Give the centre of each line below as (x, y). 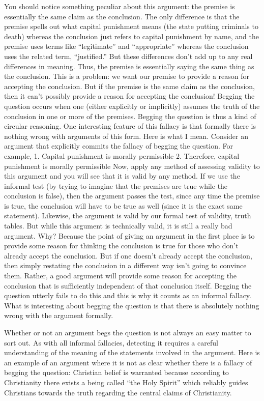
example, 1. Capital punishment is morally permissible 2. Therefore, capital (122, 155)
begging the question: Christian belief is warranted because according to (116, 372)
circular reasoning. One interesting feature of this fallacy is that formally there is (130, 126)
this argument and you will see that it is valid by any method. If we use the (122, 176)
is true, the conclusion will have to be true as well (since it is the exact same (123, 205)
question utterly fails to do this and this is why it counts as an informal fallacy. (128, 295)
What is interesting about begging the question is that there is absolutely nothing (132, 305)
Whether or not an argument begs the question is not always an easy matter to (128, 332)
